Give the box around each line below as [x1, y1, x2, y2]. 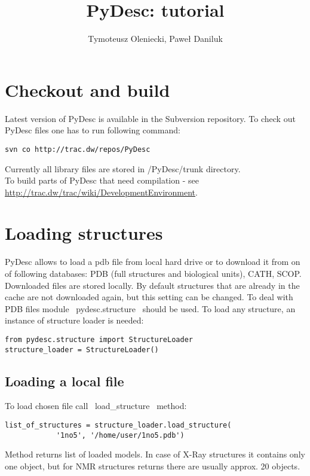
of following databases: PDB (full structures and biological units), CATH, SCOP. [5, 267, 302, 279]
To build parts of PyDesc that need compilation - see [5, 174, 199, 187]
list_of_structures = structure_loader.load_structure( [5, 421, 232, 430]
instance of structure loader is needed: [5, 314, 144, 327]
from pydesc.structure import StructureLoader [5, 335, 193, 344]
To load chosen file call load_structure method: [5, 399, 187, 412]
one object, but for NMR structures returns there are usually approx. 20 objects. [5, 459, 300, 472]
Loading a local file [5, 371, 124, 390]
